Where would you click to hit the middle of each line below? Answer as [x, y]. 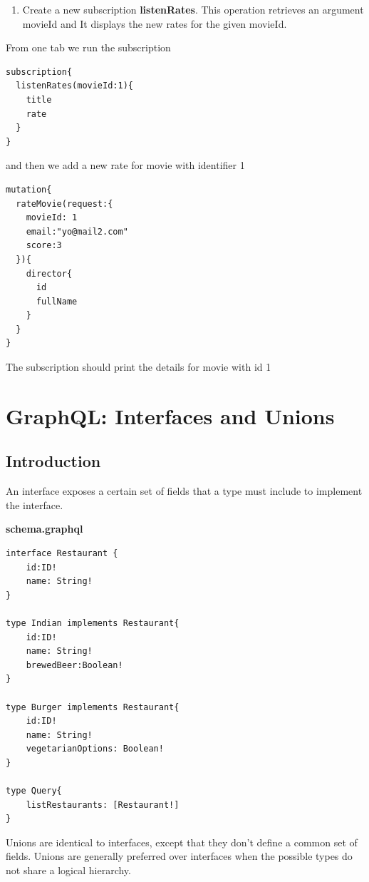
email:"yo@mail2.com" [77, 231]
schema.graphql [45, 529]
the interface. [35, 504]
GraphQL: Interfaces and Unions [170, 415]
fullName [57, 301]
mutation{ [29, 189]
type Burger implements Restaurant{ [93, 707]
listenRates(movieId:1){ [74, 86]
